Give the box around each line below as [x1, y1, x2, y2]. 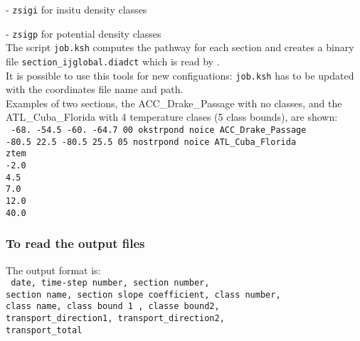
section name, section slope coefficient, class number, [6, 289, 281, 300]
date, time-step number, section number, [11, 278, 210, 288]
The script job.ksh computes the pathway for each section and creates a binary [6, 40, 354, 55]
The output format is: [6, 262, 101, 277]
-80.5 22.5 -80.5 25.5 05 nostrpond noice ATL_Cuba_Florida [6, 136, 297, 147]
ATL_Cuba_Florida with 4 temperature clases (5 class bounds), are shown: [6, 109, 338, 124]
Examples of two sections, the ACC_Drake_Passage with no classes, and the [6, 95, 342, 110]
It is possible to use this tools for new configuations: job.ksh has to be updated [6, 67, 354, 82]
